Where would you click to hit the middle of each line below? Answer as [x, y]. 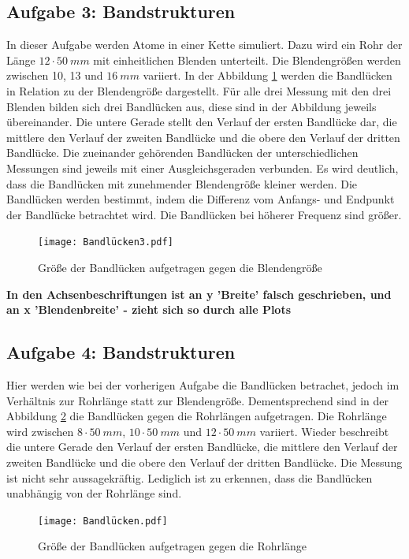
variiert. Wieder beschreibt [324, 431]
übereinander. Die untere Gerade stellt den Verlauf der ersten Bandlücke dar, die [202, 122]
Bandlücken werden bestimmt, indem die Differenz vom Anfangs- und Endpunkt [201, 199]
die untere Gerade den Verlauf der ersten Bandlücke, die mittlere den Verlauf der [202, 447]
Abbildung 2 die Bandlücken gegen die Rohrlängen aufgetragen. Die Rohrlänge [197, 416]
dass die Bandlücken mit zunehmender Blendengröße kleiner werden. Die [182, 183]
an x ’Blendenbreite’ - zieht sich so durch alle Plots [149, 309]
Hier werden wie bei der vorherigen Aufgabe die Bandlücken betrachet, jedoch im [203, 384]
